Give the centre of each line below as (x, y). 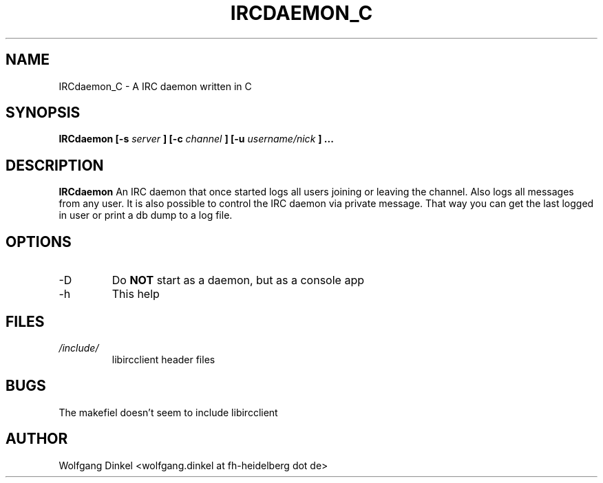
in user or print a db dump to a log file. (146, 215)
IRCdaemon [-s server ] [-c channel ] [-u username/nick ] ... (196, 139)
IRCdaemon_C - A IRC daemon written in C (155, 86)
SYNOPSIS (43, 113)
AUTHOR (37, 439)
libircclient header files (163, 359)
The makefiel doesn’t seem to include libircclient (168, 412)
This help (136, 294)
